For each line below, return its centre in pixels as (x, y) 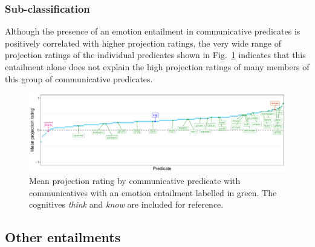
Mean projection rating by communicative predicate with (135, 181)
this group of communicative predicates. (79, 78)
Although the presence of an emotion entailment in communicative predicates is (153, 31)
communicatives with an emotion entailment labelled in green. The (153, 192)
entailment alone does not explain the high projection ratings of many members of (157, 67)
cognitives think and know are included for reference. (126, 204)
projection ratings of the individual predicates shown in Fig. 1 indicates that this (155, 55)
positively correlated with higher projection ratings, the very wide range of (143, 43)
